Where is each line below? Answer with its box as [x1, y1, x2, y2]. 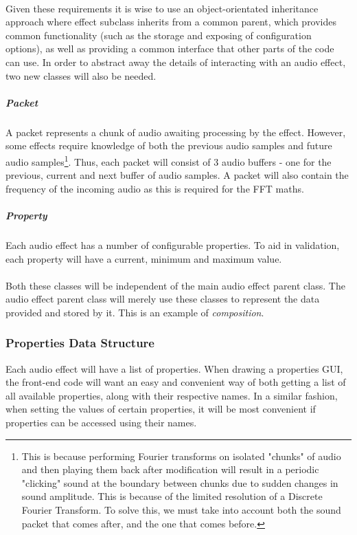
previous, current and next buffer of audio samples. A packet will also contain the [5, 168, 349, 182]
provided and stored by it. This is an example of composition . [5, 305, 264, 319]
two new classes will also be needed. [5, 68, 157, 83]
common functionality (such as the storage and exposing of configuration [5, 28, 312, 42]
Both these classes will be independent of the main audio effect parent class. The [5, 278, 345, 292]
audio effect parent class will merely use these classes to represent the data [5, 292, 320, 306]
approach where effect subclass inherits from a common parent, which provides [5, 14, 337, 29]
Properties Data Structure [5, 334, 154, 351]
